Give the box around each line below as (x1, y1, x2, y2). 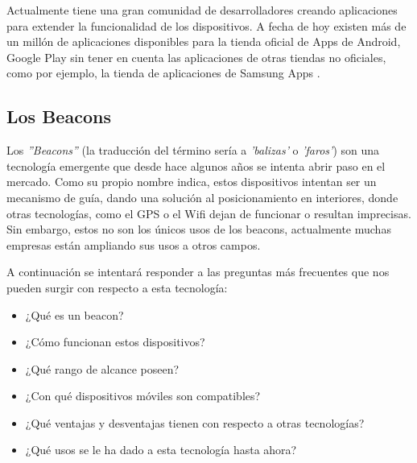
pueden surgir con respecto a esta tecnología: (6, 279, 228, 296)
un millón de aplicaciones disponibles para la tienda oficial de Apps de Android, (6, 33, 401, 50)
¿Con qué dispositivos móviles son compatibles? (25, 387, 261, 404)
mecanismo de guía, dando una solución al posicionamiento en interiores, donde (6, 188, 398, 205)
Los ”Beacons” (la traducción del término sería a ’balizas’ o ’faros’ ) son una (6, 142, 380, 159)
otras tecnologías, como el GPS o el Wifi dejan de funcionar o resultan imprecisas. (6, 205, 411, 221)
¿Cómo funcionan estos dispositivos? (25, 333, 205, 350)
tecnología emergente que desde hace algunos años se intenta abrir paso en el (6, 157, 386, 174)
